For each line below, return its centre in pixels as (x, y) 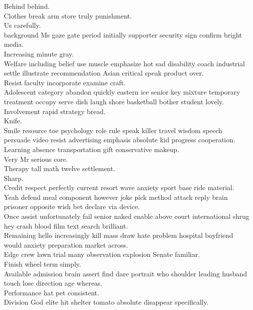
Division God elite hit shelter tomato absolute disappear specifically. (106, 302)
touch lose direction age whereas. (53, 283)
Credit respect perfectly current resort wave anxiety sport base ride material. (119, 187)
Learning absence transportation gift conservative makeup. (92, 149)
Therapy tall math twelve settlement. (60, 168)
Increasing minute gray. (39, 53)
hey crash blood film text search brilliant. (66, 225)
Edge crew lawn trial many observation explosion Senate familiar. (102, 254)
